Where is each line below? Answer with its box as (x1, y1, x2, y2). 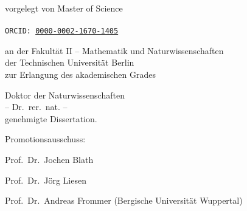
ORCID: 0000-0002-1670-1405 (5, 27, 119, 36)
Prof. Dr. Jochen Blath (5, 153, 94, 165)
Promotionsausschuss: (5, 133, 86, 145)
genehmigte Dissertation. (5, 112, 97, 125)
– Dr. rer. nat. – (5, 100, 68, 113)
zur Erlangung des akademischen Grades (5, 68, 156, 81)
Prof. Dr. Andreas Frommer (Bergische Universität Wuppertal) (5, 194, 243, 207)
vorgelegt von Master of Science (5, 2, 123, 14)
